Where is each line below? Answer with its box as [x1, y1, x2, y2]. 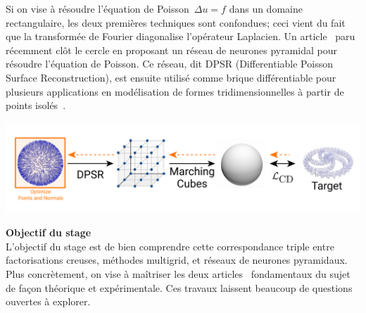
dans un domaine [229, 1, 303, 15]
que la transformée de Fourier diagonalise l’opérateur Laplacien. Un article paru [6, 29, 355, 44]
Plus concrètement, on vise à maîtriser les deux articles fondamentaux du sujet [6, 267, 351, 281]
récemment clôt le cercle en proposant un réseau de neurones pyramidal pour [6, 42, 338, 57]
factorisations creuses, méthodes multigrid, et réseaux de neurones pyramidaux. [6, 253, 348, 267]
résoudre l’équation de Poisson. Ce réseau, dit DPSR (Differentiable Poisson [6, 56, 333, 71]
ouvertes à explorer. [6, 294, 91, 309]
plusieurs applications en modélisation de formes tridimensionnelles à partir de [6, 84, 344, 98]
